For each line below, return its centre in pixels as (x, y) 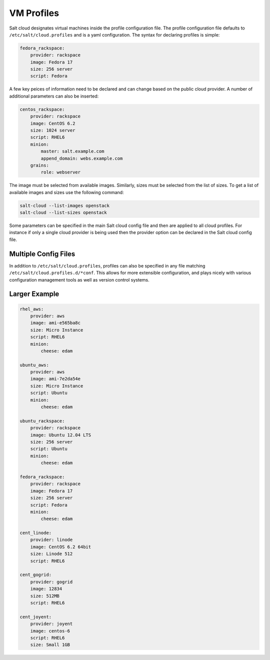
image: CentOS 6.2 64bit (61, 547)
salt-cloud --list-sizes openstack (63, 213)
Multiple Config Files (42, 254)
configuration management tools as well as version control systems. (79, 279)
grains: (40, 165)
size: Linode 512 (51, 554)
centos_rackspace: (42, 109)
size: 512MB (45, 596)
